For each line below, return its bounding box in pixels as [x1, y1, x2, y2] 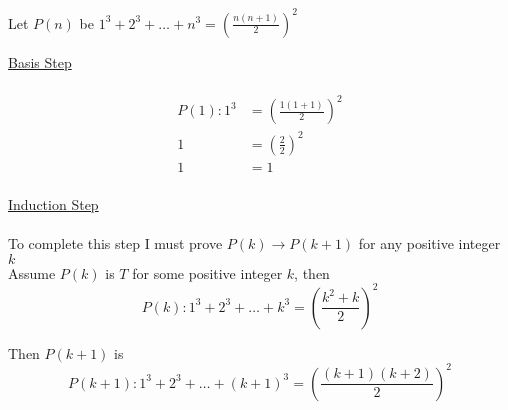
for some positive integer [132, 262, 283, 283]
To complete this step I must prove [8, 233, 223, 253]
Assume [8, 262, 56, 283]
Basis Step [8, 51, 72, 72]
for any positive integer [358, 233, 501, 253]
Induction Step [8, 193, 99, 214]
